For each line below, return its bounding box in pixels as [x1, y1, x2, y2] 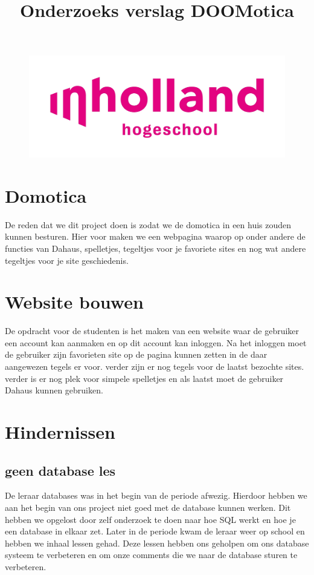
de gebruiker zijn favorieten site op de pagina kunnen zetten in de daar [5, 348, 268, 361]
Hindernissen [5, 419, 115, 444]
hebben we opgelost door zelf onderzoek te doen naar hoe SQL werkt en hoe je [5, 513, 296, 525]
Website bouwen [5, 289, 144, 314]
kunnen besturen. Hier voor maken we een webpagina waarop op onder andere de [5, 230, 306, 243]
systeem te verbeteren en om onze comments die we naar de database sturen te [5, 548, 298, 561]
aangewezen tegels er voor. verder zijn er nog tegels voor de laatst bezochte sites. [5, 360, 304, 373]
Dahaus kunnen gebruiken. [5, 384, 103, 396]
